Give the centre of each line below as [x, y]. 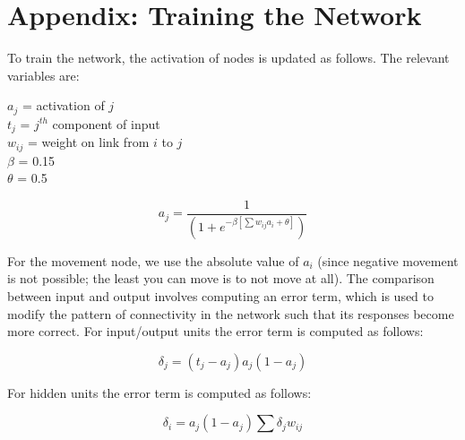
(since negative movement [388, 260]
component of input [106, 123]
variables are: [43, 75]
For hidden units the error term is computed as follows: [159, 392]
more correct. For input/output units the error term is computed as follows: [215, 331]
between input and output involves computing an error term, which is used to [221, 295]
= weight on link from [88, 142]
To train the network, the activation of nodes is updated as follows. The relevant [228, 58]
